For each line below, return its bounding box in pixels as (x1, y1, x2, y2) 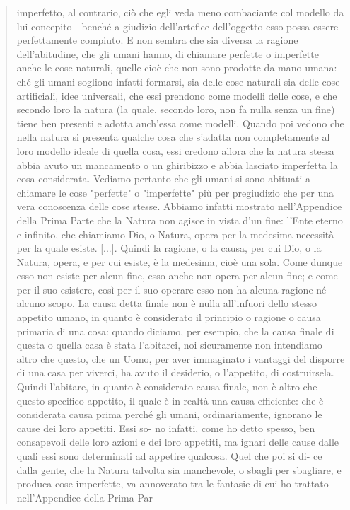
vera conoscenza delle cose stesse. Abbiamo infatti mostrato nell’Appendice (16, 199, 342, 214)
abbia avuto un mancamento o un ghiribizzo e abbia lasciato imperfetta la (16, 157, 338, 172)
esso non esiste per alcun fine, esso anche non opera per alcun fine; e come (16, 268, 338, 283)
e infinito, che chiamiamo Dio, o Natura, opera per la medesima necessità (16, 226, 334, 241)
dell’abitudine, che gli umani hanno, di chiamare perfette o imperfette (16, 46, 319, 61)
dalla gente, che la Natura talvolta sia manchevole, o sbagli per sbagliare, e (16, 462, 342, 477)
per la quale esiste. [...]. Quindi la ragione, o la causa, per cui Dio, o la (16, 240, 322, 255)
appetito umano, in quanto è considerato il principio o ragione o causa (16, 310, 321, 325)
